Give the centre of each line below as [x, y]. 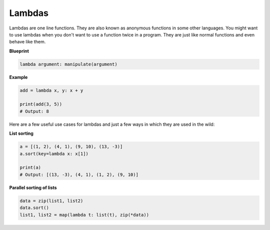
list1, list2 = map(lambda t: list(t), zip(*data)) [84, 215]
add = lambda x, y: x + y [51, 90]
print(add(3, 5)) [41, 104]
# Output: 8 [34, 111]
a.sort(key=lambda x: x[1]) [54, 154]
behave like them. [27, 42]
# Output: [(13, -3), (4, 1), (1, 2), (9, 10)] [79, 174]
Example [18, 77]
